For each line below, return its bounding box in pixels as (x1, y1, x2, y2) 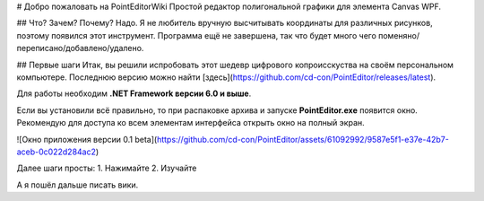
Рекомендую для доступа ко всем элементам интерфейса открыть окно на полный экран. (16, 118, 365, 128)
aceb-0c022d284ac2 (16, 146, 96, 157)
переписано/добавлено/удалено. (16, 43, 144, 54)
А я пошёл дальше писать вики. (16, 179, 139, 190)
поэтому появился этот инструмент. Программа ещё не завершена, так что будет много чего (16, 30, 376, 40)
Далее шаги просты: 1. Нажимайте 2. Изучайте (16, 162, 197, 174)
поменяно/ (377, 30, 420, 40)
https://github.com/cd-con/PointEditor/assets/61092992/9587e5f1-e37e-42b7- (157, 134, 450, 144)
